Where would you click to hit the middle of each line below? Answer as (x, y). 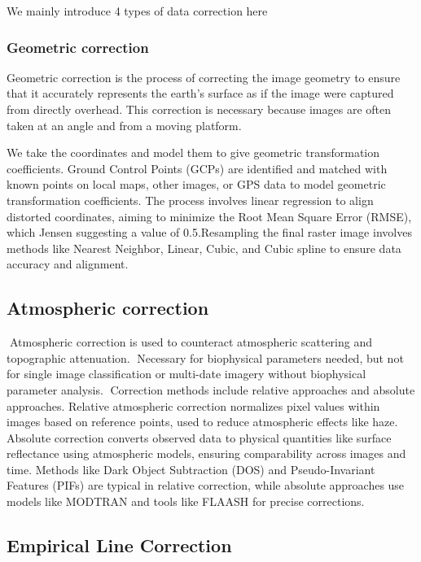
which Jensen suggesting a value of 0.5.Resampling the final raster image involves (209, 232)
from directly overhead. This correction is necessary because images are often (199, 109)
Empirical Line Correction (119, 545)
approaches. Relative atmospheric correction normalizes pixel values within (193, 405)
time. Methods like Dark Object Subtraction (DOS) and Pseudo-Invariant (191, 469)
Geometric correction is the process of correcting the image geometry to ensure (204, 77)
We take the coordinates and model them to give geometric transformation (193, 152)
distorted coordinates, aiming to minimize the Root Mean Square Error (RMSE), (209, 216)
